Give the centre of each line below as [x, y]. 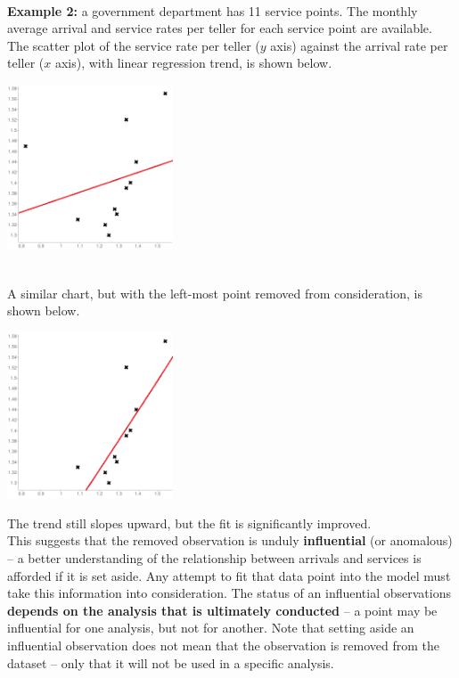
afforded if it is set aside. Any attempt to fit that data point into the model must [229, 575]
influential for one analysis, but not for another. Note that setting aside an [211, 628]
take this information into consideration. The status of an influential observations [229, 593]
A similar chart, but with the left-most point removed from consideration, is [215, 293]
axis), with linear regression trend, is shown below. [193, 63]
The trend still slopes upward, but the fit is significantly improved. [189, 523]
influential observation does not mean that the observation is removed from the [224, 645]
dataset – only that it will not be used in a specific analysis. [171, 662]
